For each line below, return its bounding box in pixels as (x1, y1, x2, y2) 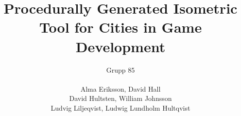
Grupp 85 (106, 64, 135, 75)
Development (75, 36, 166, 56)
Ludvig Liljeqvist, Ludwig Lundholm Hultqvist (51, 102, 190, 113)
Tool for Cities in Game (39, 17, 202, 37)
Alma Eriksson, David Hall (80, 83, 161, 94)
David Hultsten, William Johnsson (69, 93, 172, 103)
